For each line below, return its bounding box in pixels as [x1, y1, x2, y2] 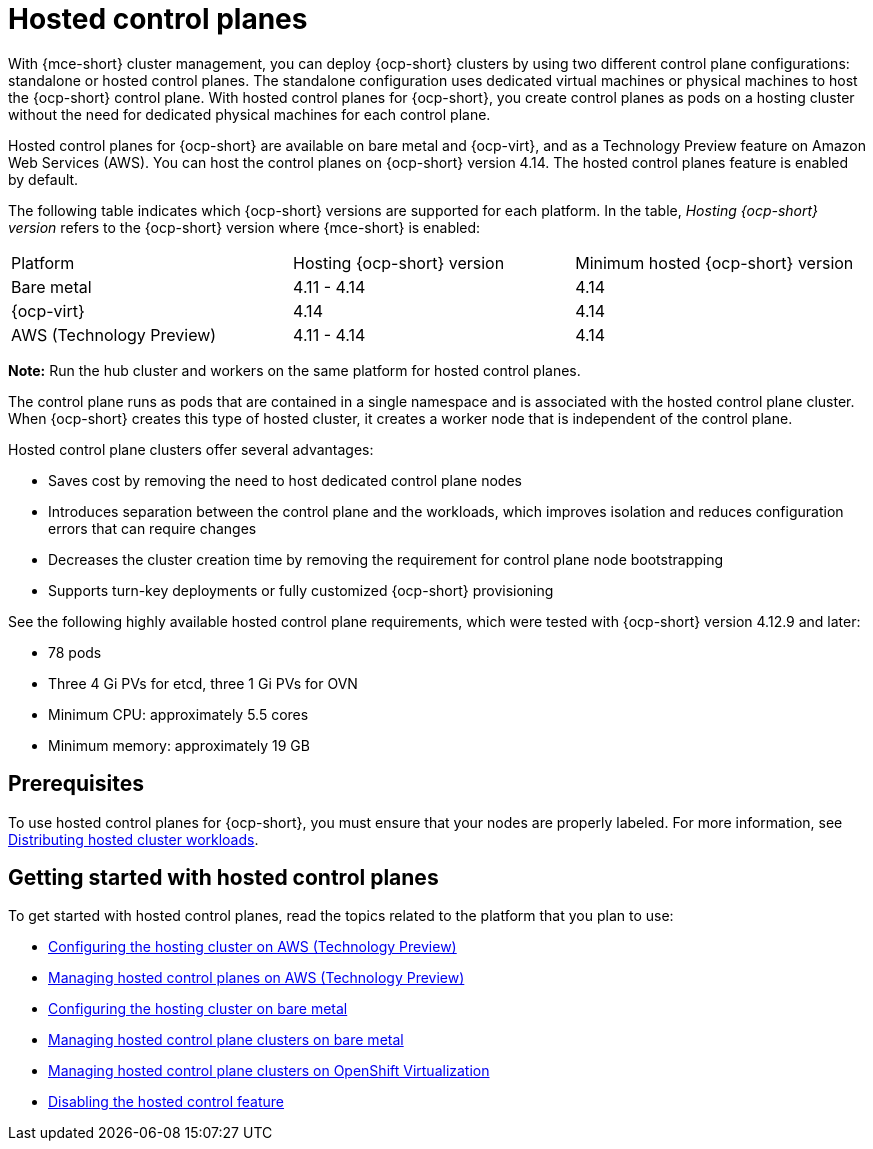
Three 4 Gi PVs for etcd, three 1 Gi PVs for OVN [48, 674, 358, 692]
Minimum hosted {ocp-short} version [575, 252, 854, 273]
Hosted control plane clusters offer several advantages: [8, 440, 374, 458]
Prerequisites [8, 771, 144, 797]
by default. [8, 170, 79, 188]
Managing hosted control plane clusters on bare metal [48, 1031, 404, 1049]
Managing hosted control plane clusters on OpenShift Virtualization [48, 1062, 490, 1080]
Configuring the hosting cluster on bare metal [48, 1000, 348, 1018]
